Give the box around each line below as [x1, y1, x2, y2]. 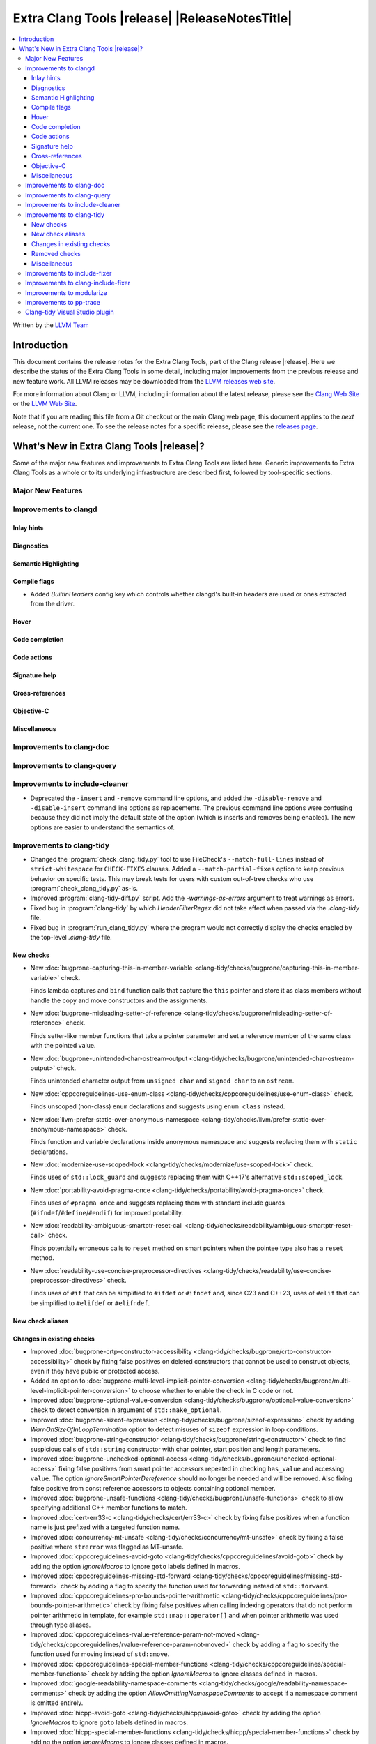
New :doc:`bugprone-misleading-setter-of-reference [30, 1009, 182, 1017]
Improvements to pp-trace [25, 299, 101, 307]
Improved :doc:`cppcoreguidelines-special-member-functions [30, 1660, 208, 1668]
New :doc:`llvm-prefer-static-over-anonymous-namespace [30, 1115, 200, 1123]
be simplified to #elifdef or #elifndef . [30, 1298, 150, 1307]
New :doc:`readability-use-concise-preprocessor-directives [30, 1266, 202, 1275]
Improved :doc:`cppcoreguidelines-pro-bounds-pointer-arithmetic [30, 1591, 221, 1600]
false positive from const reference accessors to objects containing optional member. [30, 1484, 276, 1492]
